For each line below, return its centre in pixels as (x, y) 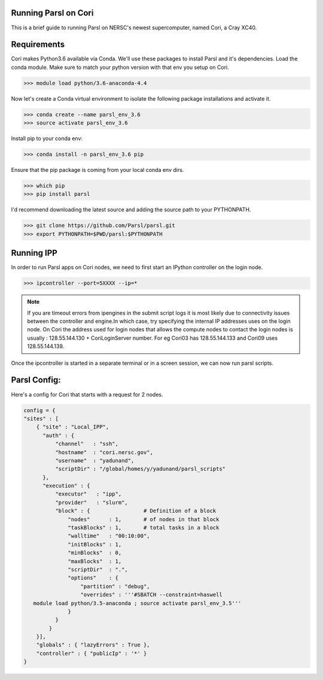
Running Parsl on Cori (52, 13)
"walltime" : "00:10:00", (109, 536)
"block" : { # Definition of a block (135, 511)
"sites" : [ (41, 418)
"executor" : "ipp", (88, 494)
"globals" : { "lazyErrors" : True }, (93, 645)
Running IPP (34, 253)
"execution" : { (66, 486)
